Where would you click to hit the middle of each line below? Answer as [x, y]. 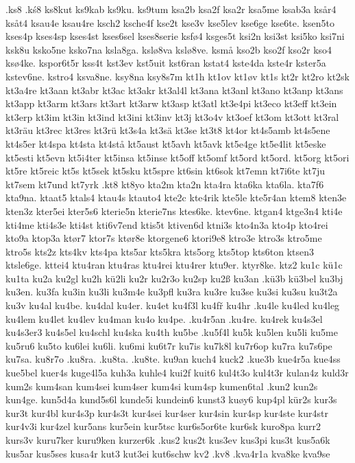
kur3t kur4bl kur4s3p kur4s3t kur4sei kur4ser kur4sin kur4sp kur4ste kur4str [167, 413]
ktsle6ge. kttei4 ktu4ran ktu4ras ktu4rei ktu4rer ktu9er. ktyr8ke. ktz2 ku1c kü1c [174, 265]
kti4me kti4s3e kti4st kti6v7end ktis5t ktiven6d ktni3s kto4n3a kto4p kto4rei [167, 224]
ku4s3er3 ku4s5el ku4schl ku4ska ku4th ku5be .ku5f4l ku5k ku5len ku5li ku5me [172, 332]
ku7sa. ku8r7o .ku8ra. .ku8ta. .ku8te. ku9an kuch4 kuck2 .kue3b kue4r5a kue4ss [173, 359]
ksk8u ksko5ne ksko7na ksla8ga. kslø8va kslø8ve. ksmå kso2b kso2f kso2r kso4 [169, 49]
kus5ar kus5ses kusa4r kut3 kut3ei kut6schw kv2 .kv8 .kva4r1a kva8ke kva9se [168, 453]
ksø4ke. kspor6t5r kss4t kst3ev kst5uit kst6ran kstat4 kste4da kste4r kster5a [166, 63]
